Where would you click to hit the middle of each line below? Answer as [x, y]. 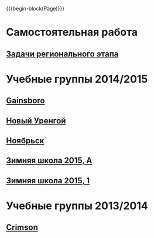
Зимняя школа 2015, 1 [48, 181]
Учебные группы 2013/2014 [77, 206]
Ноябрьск [25, 140]
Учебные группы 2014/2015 [77, 79]
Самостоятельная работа [72, 32]
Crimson [22, 228]
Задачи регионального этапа [62, 54]
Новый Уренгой [36, 121]
